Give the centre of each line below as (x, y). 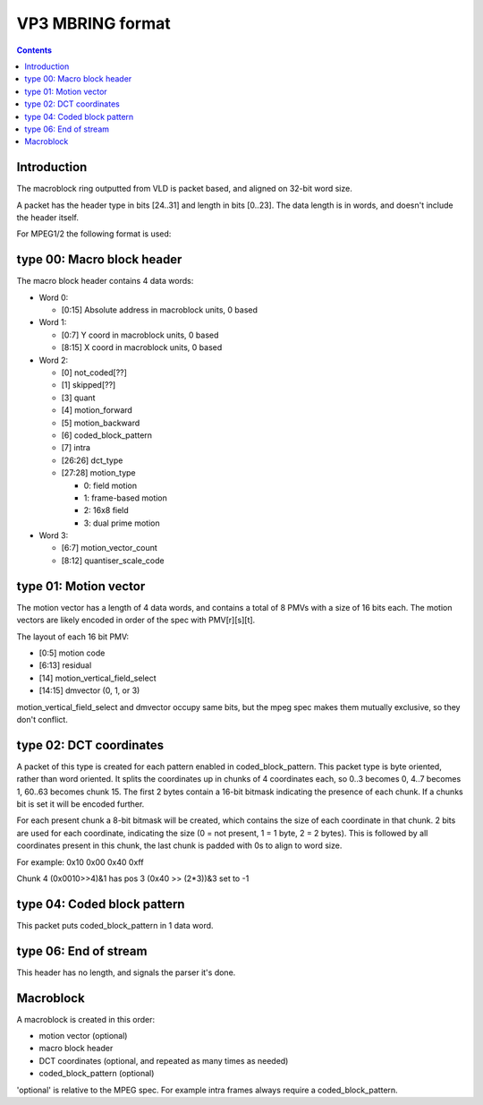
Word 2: (54, 360)
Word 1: (53, 322)
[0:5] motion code (72, 653)
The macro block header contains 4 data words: (105, 281)
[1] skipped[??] (89, 385)
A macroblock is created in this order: (86, 1019)
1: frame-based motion (125, 498)
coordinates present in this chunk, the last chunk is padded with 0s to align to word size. (179, 845)
